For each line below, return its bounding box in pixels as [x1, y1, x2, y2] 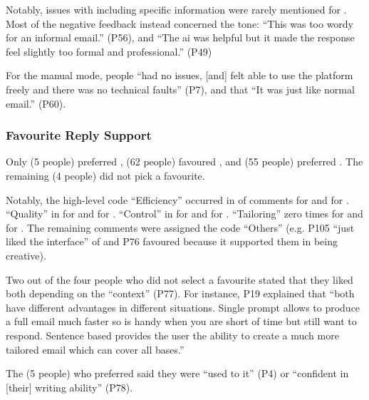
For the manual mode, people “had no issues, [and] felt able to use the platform [6, 68, 353, 83]
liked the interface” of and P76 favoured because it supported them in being [6, 234, 338, 249]
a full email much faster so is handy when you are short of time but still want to [6, 314, 357, 329]
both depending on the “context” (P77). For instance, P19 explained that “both [6, 286, 355, 301]
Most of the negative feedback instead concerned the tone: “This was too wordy [6, 16, 354, 31]
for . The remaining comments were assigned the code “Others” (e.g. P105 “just [6, 220, 355, 235]
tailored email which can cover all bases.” [6, 342, 184, 357]
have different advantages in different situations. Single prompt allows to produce [6, 299, 360, 314]
